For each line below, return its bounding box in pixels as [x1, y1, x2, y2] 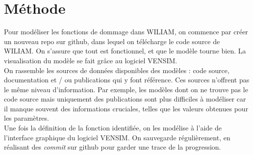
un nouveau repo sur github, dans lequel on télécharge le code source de [4, 36, 220, 46]
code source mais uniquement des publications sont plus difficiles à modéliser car [4, 94, 246, 104]
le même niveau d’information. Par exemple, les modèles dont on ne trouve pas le [4, 84, 248, 94]
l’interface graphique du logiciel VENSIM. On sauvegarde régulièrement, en [4, 132, 230, 142]
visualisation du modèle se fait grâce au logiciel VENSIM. [4, 55, 177, 65]
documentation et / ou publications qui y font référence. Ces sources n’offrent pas [4, 75, 250, 85]
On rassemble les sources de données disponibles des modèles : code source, [4, 65, 229, 75]
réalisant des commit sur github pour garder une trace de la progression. [4, 142, 221, 152]
